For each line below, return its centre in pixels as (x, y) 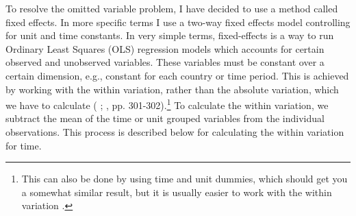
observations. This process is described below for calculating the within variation (175, 132)
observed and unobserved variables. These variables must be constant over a (165, 62)
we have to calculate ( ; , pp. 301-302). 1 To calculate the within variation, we (167, 104)
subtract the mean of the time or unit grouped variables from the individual (165, 118)
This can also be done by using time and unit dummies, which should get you (185, 179)
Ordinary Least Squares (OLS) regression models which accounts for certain (165, 48)
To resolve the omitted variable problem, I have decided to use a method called (172, 8)
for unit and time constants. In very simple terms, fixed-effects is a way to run (170, 35)
